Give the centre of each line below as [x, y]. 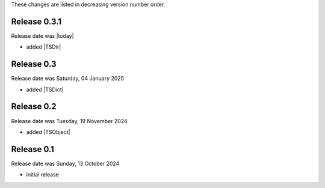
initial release [43, 175]
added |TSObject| [48, 132]
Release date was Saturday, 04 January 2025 [68, 79]
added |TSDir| [44, 47]
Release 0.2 [34, 107]
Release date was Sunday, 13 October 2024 [65, 163]
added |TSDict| [45, 89]
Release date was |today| [43, 35]
